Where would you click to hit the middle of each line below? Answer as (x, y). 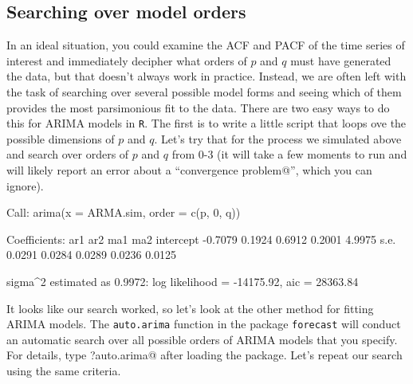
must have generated (341, 60)
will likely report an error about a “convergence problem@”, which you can (189, 170)
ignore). (25, 185)
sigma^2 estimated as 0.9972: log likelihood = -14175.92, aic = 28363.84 (183, 281)
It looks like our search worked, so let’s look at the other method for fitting (190, 308)
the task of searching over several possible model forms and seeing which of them (204, 91)
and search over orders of (68, 154)
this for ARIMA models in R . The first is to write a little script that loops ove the (206, 123)
